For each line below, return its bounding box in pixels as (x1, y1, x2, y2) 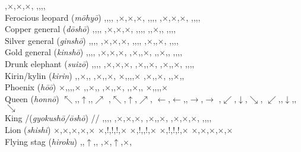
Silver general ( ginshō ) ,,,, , (5, 34, 103, 46)
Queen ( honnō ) (5, 92, 59, 104)
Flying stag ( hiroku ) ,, (5, 135, 85, 147)
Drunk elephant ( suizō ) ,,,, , (5, 57, 106, 69)
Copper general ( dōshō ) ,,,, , (5, 23, 107, 35)
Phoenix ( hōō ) (5, 81, 56, 93)
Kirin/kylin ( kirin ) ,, (5, 69, 80, 81)
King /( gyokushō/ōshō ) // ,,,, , (5, 112, 117, 124)
